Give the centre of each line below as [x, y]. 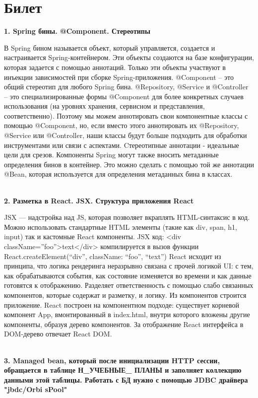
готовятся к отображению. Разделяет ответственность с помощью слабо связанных [129, 285]
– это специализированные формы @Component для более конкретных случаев [124, 96]
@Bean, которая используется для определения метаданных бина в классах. [118, 174]
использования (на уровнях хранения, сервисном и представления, [104, 106]
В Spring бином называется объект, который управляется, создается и [110, 47]
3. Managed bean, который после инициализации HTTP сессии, [112, 360]
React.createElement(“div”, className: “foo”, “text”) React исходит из [113, 256]
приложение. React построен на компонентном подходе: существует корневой [122, 304]
